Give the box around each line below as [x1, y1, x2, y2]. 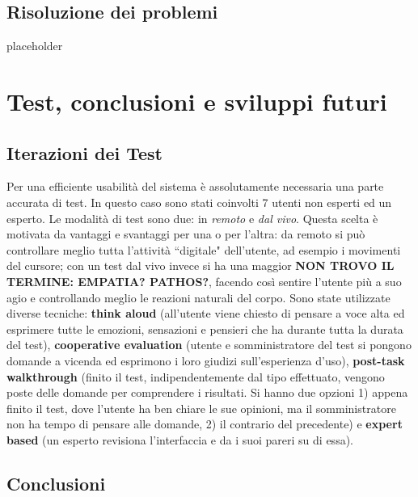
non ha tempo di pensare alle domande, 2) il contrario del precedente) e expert [6, 415, 403, 432]
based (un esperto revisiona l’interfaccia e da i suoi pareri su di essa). [6, 431, 353, 448]
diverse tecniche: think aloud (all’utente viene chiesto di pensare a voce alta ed [6, 305, 405, 322]
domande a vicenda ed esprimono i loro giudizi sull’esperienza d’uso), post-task [6, 352, 405, 369]
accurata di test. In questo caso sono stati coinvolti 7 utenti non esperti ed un [6, 193, 392, 210]
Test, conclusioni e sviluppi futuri [6, 84, 387, 117]
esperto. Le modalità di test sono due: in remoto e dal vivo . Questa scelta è [6, 209, 378, 226]
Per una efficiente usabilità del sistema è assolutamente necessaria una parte [6, 178, 384, 195]
